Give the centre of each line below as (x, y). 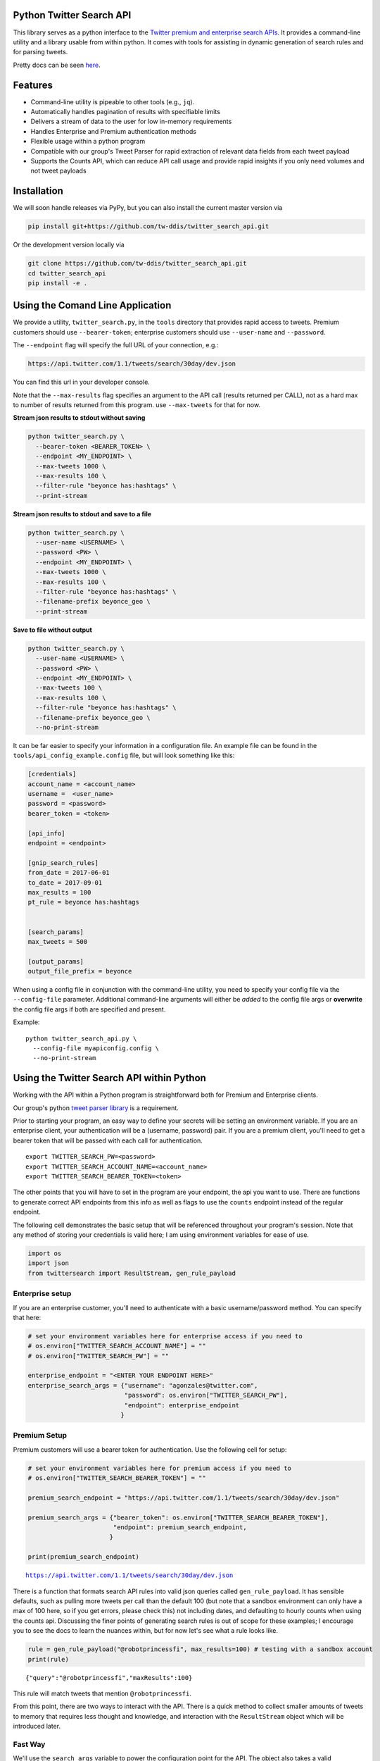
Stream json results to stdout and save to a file (82, 514)
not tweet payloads (59, 171)
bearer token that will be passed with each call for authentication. (108, 1140)
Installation (38, 191)
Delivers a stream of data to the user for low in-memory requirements (131, 122)
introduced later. (37, 1726)
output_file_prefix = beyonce (80, 971)
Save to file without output (53, 630)
